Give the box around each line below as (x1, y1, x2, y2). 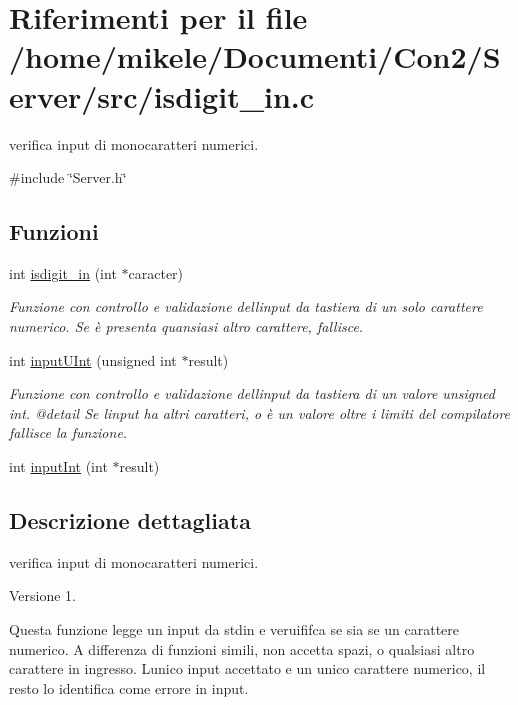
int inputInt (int (9, 456, 108, 477)
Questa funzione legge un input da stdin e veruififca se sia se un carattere (9, 619, 460, 640)
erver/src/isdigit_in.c (9, 75, 315, 116)
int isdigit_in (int (9, 262, 117, 283)
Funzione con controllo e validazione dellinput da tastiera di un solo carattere (9, 296, 483, 317)
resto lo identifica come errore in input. (9, 677, 249, 698)
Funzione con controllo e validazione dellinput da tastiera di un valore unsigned (9, 383, 495, 404)
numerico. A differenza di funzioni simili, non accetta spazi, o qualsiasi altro (9, 638, 475, 659)
